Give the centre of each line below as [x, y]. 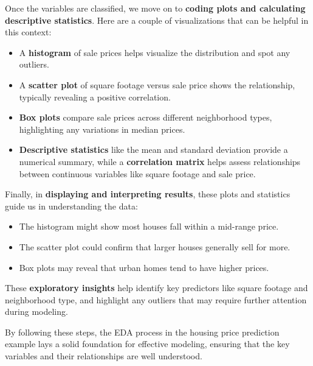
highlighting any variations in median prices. [102, 129]
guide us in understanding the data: [71, 206]
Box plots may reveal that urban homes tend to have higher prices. [144, 267]
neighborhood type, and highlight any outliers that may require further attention [156, 299]
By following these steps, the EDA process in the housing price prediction [142, 332]
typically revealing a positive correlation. [95, 97]
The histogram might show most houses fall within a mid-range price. [149, 226]
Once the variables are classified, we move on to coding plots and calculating [155, 8]
